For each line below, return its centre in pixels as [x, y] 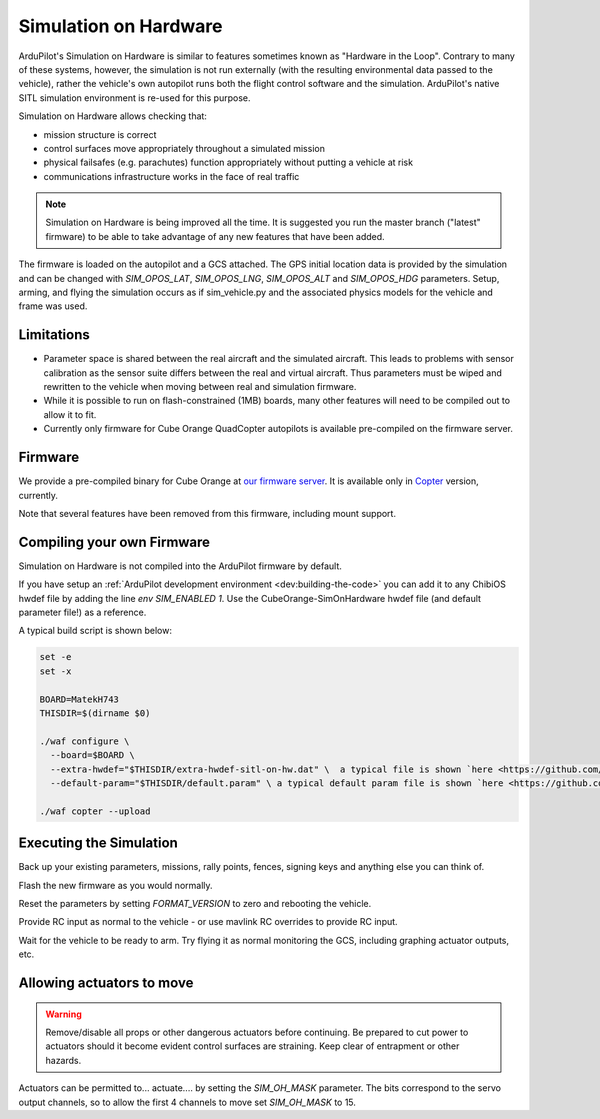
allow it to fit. [70, 414]
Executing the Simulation [98, 843]
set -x [55, 671]
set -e [55, 657]
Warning [63, 1014]
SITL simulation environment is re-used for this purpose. [134, 97]
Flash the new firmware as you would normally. [116, 885]
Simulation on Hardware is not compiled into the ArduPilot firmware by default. [180, 566]
